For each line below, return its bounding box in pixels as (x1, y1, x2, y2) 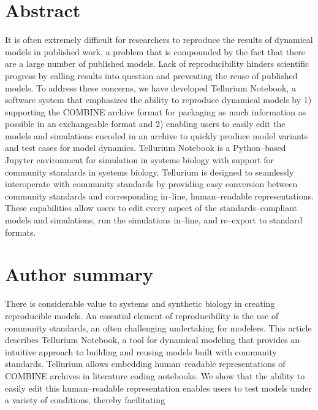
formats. (5, 225, 36, 238)
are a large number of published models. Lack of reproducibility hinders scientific (5, 57, 309, 70)
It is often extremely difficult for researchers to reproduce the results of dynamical (5, 33, 313, 46)
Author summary (5, 261, 154, 287)
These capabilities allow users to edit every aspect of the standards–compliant (5, 201, 298, 214)
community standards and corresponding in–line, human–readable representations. (5, 189, 314, 202)
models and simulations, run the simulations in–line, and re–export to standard (5, 214, 303, 226)
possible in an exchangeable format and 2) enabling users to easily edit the (5, 117, 286, 130)
